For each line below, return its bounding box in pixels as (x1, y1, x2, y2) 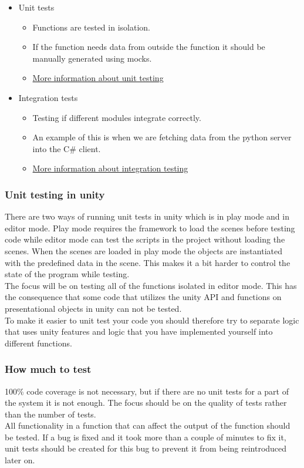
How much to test (5, 362, 92, 376)
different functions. (5, 336, 72, 349)
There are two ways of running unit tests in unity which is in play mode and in (5, 210, 289, 223)
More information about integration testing (32, 162, 188, 174)
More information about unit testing (32, 72, 164, 84)
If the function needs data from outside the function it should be (32, 41, 265, 53)
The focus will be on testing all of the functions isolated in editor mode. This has (5, 279, 297, 291)
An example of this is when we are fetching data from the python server (32, 131, 292, 143)
